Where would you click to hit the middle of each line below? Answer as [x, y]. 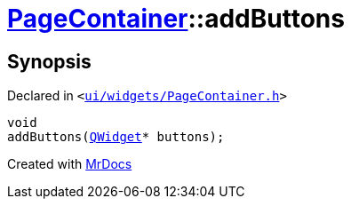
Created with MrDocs [70, 164]
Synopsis [49, 61]
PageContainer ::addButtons [176, 19]
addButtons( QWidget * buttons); [116, 137]
